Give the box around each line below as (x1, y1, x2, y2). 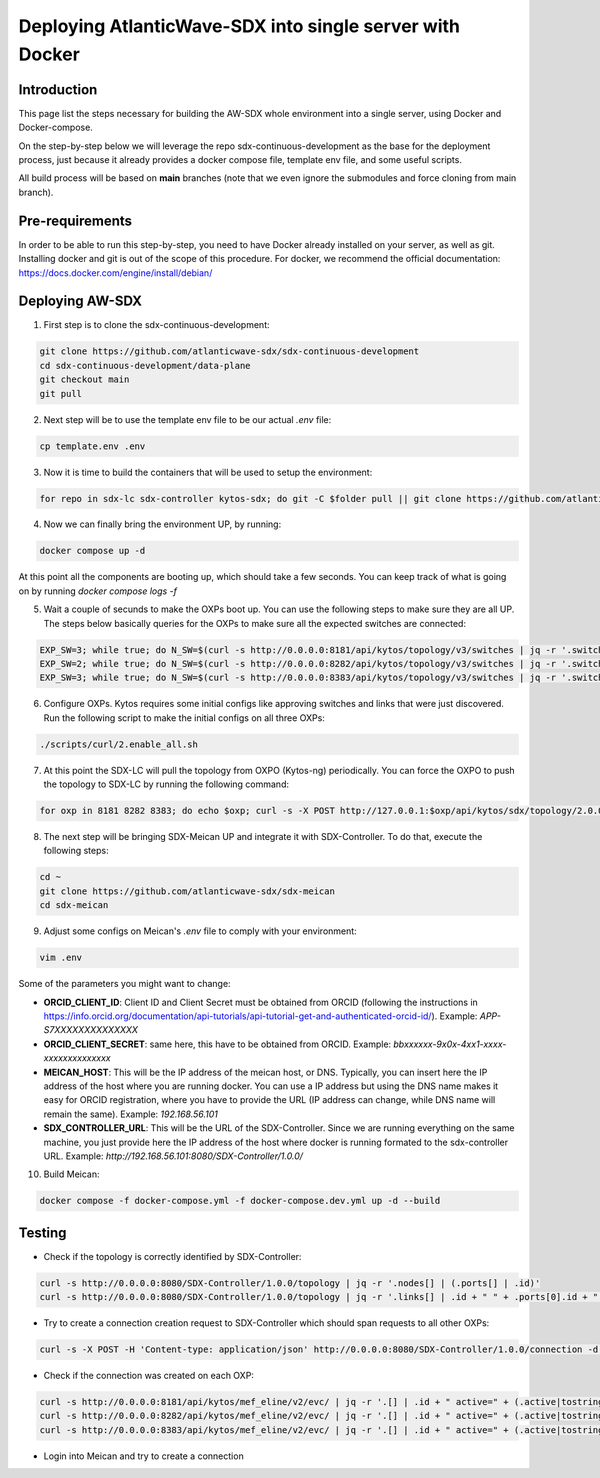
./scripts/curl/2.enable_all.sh (39, 738, 199, 750)
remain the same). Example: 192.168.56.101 (43, 1108, 219, 1120)
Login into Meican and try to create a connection (43, 1450, 244, 1462)
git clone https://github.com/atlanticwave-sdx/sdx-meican (39, 885, 335, 897)
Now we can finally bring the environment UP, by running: (43, 518, 282, 530)
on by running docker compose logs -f (18, 585, 178, 597)
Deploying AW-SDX (18, 293, 142, 310)
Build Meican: (43, 1168, 100, 1180)
